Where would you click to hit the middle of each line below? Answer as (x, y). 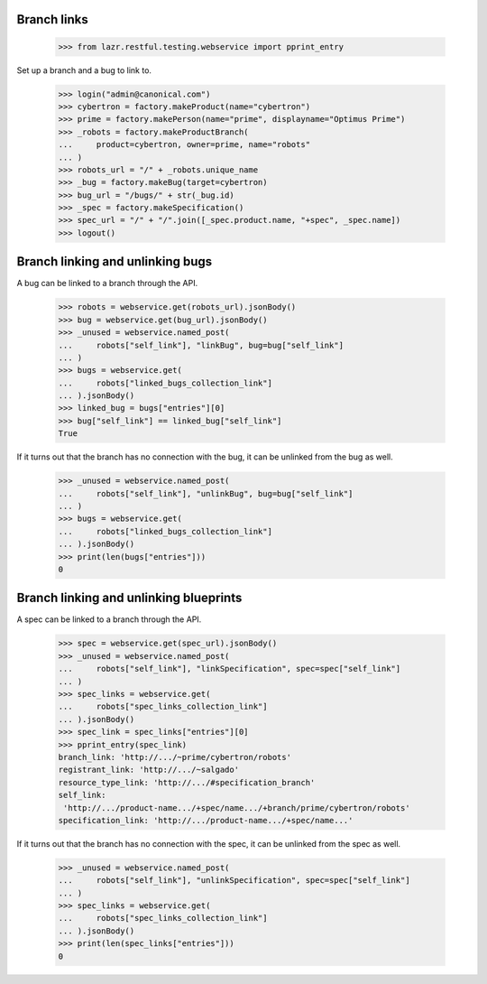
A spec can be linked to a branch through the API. (109, 619)
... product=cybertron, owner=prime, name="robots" (184, 145)
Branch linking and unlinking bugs (115, 262)
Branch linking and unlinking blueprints (129, 598)
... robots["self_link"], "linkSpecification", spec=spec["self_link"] (230, 669)
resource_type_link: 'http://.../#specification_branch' (187, 782)
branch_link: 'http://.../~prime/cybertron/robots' (175, 757)
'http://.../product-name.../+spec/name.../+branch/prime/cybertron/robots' (237, 808)
